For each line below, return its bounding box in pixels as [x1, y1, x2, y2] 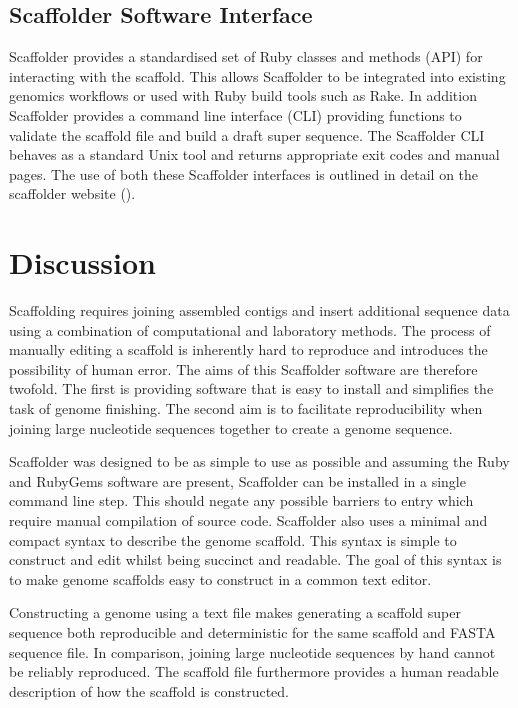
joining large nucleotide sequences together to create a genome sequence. [9, 417, 453, 438]
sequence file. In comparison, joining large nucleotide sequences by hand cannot [9, 641, 496, 662]
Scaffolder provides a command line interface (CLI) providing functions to [9, 104, 462, 125]
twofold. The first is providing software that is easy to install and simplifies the [9, 378, 494, 399]
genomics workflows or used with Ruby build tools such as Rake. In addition [9, 85, 477, 106]
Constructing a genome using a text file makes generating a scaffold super [9, 602, 461, 623]
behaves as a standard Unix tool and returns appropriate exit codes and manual [9, 144, 500, 165]
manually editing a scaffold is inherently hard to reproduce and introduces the [9, 339, 488, 360]
